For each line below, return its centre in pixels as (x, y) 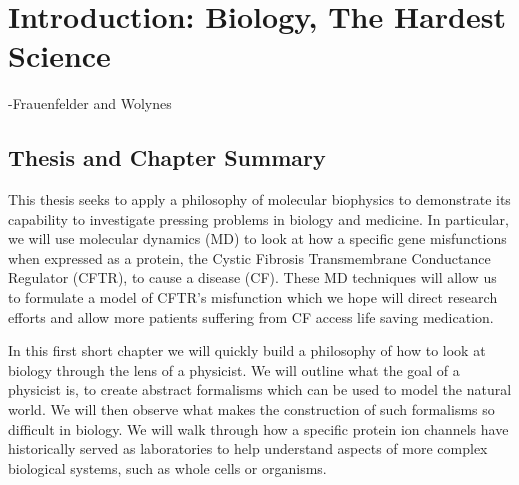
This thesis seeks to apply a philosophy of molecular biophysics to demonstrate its (259, 199)
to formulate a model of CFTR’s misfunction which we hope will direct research (253, 297)
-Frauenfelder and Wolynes (90, 103)
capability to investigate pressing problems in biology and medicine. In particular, (259, 218)
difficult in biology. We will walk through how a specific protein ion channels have (258, 428)
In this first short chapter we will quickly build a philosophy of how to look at (247, 350)
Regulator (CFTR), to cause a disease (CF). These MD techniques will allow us (252, 277)
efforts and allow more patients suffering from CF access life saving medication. (251, 316)
